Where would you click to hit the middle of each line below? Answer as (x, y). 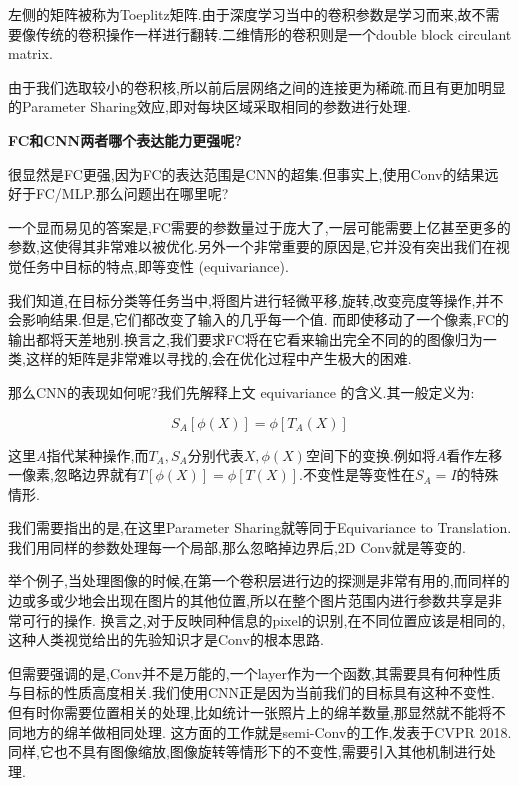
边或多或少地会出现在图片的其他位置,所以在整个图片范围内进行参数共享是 (248, 600)
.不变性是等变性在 (357, 474)
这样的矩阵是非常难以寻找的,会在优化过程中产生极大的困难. (218, 358)
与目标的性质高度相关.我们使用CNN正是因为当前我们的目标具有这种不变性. (251, 692)
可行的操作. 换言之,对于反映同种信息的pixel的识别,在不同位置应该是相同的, (263, 619)
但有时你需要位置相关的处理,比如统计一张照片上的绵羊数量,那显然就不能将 (250, 712)
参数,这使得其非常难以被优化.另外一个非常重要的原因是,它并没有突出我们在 (252, 246)
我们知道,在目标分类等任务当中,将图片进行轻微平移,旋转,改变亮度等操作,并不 (256, 299)
